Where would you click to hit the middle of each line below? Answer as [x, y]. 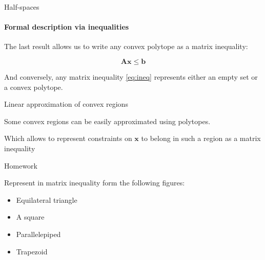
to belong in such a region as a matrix [201, 138]
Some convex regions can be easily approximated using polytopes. [107, 121]
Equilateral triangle [47, 199]
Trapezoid [32, 251]
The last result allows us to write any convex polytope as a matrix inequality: [126, 46]
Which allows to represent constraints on [68, 138]
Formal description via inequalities [67, 27]
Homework [21, 165]
